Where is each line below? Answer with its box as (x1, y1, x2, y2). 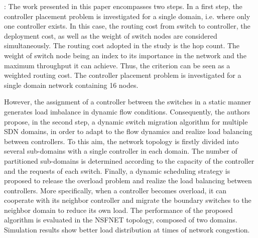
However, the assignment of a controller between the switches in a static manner (4, 96, 251, 107)
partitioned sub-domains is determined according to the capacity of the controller (4, 155, 254, 166)
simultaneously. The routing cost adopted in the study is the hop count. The (4, 40, 240, 51)
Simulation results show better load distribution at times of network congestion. (4, 224, 250, 235)
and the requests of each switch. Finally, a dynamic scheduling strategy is (4, 165, 230, 176)
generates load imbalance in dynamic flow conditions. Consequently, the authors (4, 106, 250, 116)
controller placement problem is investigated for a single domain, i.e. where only (4, 11, 250, 21)
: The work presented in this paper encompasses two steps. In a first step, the (4, 1, 242, 11)
